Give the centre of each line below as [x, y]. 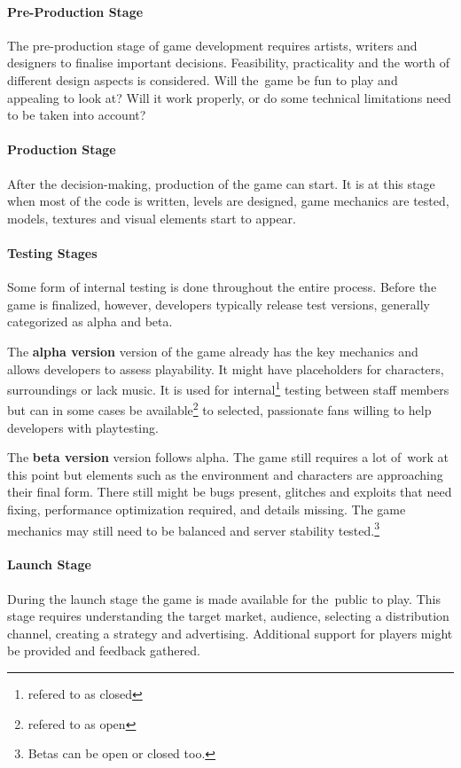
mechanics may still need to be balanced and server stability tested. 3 [194, 529]
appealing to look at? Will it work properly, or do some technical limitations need [229, 97]
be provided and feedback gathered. [104, 650]
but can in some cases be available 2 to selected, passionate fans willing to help [219, 409]
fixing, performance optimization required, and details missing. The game [207, 509]
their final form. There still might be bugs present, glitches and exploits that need [230, 492]
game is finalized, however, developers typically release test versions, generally [219, 304]
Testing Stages [52, 252]
